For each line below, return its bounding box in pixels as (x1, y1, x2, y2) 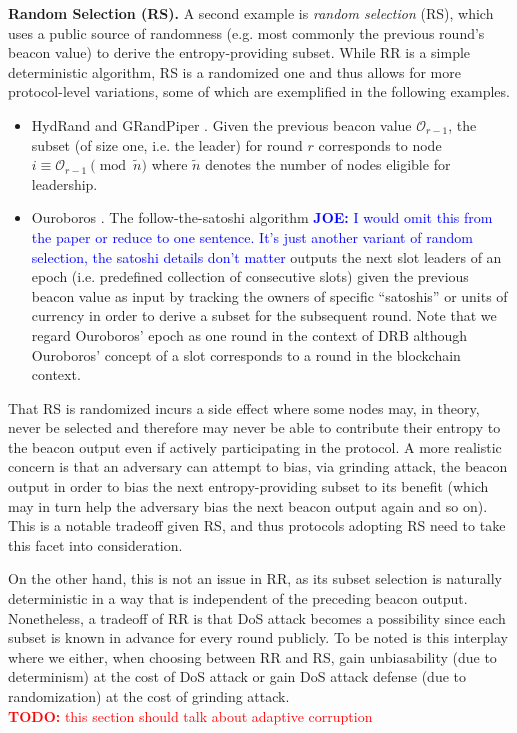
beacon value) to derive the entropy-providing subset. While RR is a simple (8, 42, 471, 63)
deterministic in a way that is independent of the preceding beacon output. (8, 588, 468, 609)
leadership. (31, 173, 98, 194)
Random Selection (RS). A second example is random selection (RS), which (8, 3, 494, 23)
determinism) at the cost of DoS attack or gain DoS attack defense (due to (8, 666, 466, 687)
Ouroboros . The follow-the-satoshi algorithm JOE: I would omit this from (31, 207, 493, 228)
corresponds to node (318, 134, 442, 155)
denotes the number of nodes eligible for (205, 154, 451, 175)
